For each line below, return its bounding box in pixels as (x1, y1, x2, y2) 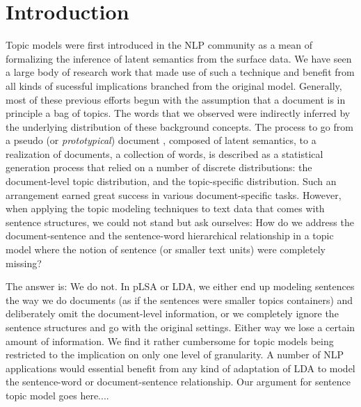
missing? (6, 255, 42, 270)
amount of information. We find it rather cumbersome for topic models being (6, 333, 334, 348)
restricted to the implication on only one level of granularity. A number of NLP (6, 347, 344, 362)
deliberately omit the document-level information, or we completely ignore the (6, 306, 339, 321)
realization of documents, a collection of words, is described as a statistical (6, 146, 323, 161)
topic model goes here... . (6, 388, 109, 402)
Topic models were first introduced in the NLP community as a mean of (6, 38, 312, 52)
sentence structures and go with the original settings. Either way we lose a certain (6, 320, 355, 334)
